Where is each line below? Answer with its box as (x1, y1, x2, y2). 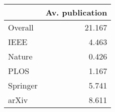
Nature (8, 50, 33, 62)
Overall (8, 21, 34, 33)
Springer (8, 79, 38, 91)
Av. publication (45, 6, 107, 18)
